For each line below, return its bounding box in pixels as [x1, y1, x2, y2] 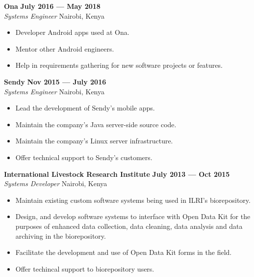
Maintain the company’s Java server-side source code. [15, 119, 177, 129]
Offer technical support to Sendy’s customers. [15, 152, 152, 162]
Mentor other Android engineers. [15, 43, 114, 54]
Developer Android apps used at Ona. [15, 27, 129, 37]
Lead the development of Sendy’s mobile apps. [15, 103, 155, 113]
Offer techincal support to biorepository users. [15, 263, 154, 274]
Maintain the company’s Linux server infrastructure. [15, 136, 173, 146]
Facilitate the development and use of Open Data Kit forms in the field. [15, 247, 232, 257]
